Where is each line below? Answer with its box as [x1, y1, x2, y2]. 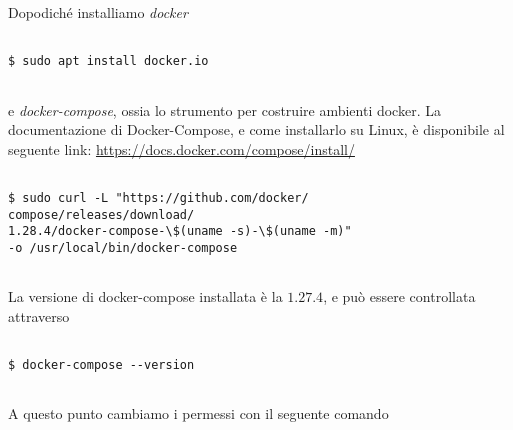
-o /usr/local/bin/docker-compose [8, 240, 238, 255]
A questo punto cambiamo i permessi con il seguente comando [8, 403, 389, 424]
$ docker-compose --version [8, 358, 195, 373]
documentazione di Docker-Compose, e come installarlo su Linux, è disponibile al [8, 119, 505, 140]
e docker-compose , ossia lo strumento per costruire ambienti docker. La [8, 99, 441, 120]
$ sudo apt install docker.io [8, 54, 209, 69]
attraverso [8, 305, 70, 326]
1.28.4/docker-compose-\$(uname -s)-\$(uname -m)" [8, 224, 352, 239]
